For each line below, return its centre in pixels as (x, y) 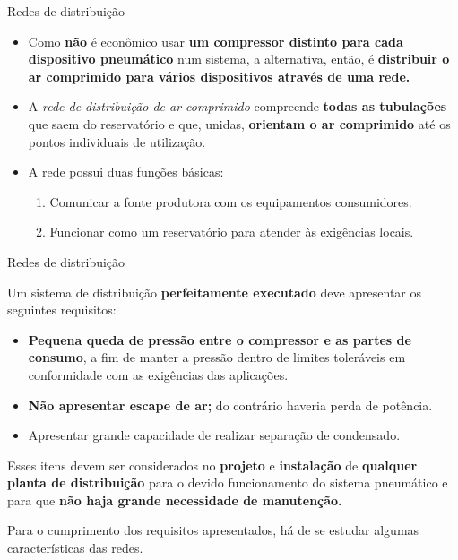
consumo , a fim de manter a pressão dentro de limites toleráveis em (217, 357)
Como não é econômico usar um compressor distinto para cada (216, 41)
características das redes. (75, 548)
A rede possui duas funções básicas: (126, 172)
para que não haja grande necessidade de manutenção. (175, 500)
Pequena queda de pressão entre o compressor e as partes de (220, 339)
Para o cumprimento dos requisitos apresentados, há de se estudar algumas (213, 530)
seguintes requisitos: (62, 310)
